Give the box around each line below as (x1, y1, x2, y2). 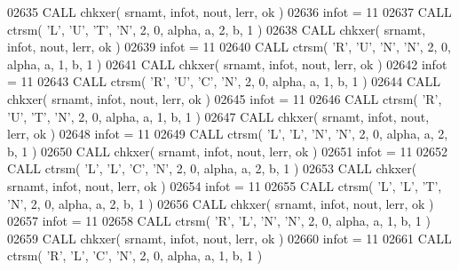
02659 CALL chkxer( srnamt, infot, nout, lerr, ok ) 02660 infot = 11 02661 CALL (7, 228, 452, 247)
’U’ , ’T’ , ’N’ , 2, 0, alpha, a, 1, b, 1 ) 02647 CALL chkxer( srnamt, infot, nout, (7, 107, 430, 125)
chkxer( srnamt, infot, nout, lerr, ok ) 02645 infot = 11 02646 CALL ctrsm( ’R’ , (7, 89, 442, 108)
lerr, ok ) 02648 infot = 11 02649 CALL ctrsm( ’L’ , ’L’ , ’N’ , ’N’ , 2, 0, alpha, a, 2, (7, 124, 448, 143)
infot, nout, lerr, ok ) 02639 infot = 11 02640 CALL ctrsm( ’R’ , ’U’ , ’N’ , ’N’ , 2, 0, (7, 37, 451, 56)
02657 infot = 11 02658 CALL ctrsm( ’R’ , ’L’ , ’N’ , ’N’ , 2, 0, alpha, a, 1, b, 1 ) (7, 211, 431, 230)
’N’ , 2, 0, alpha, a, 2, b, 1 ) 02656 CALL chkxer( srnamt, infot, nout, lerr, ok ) (7, 194, 434, 212)
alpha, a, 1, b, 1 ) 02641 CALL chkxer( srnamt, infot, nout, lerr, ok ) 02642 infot (7, 54, 447, 73)
